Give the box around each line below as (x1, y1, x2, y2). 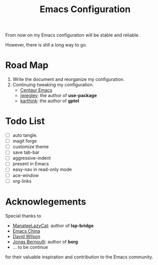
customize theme (12, 144, 49, 150)
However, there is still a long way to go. (5, 42, 87, 48)
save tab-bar (12, 149, 39, 155)
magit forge (12, 138, 37, 144)
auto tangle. (12, 132, 38, 139)
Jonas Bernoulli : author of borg (12, 239, 78, 245)
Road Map (5, 60, 49, 71)
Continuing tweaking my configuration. (12, 82, 94, 88)
